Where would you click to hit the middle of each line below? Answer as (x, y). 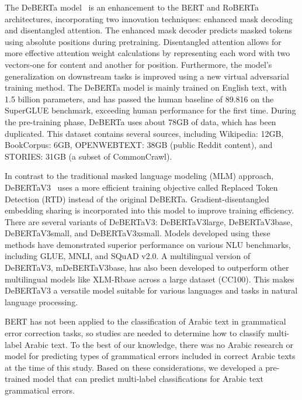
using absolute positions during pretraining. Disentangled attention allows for (143, 41)
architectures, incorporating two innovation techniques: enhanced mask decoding (149, 18)
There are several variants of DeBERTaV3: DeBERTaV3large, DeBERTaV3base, (149, 221)
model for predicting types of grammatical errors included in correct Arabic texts (150, 356)
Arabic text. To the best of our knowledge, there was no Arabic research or (159, 344)
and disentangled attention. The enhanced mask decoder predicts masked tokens (148, 30)
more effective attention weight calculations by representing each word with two (147, 53)
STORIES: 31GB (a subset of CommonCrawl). (88, 156)
